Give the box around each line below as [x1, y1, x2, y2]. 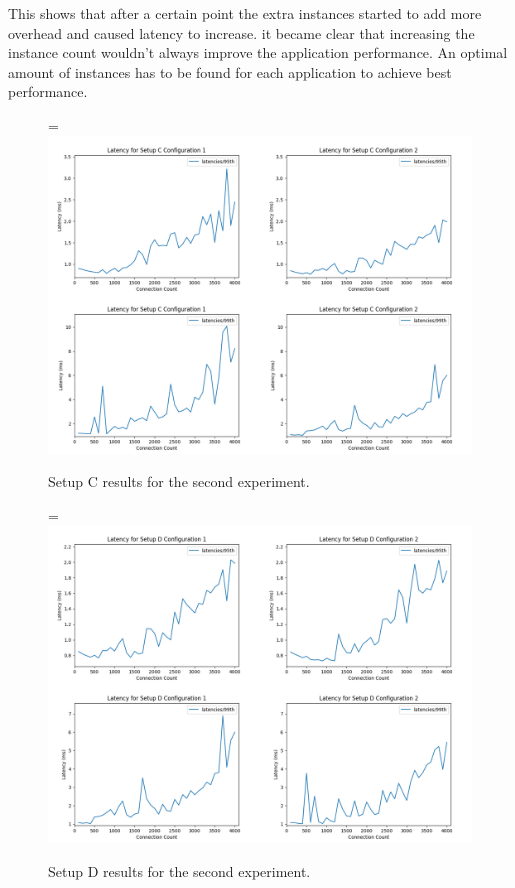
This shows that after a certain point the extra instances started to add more [8, 3, 482, 23]
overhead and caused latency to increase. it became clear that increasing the [8, 22, 475, 43]
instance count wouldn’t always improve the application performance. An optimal [8, 42, 508, 63]
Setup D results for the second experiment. [48, 860, 311, 881]
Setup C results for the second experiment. [48, 471, 310, 492]
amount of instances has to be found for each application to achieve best [8, 61, 452, 82]
